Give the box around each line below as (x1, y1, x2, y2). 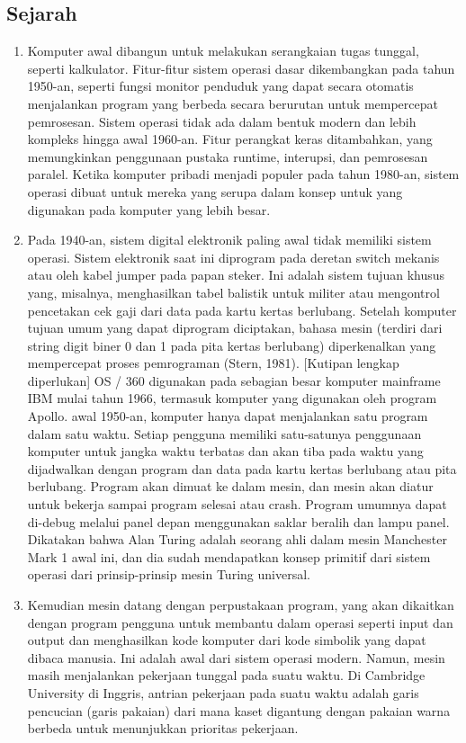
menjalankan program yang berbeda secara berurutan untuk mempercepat (27, 94, 438, 112)
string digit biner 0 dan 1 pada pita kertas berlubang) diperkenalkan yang (27, 336, 436, 354)
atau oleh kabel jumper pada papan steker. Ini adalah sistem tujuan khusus (27, 265, 445, 284)
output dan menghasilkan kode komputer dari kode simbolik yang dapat (27, 631, 426, 649)
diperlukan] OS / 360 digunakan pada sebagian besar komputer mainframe (27, 371, 441, 389)
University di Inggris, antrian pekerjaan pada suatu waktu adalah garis (27, 683, 419, 702)
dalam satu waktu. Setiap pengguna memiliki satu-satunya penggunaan (27, 424, 422, 443)
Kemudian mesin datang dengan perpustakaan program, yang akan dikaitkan (27, 595, 454, 614)
